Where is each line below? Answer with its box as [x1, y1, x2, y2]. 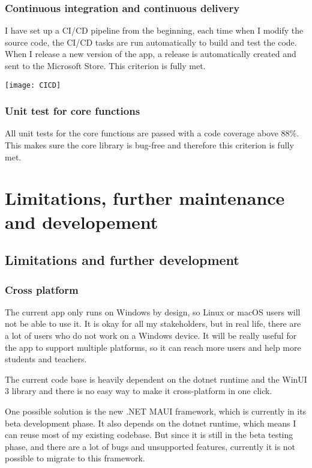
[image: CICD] [5, 81, 61, 90]
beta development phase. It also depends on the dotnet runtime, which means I [5, 416, 296, 429]
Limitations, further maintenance [5, 186, 285, 210]
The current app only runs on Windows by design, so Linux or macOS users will [5, 305, 301, 318]
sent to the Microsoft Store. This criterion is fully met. [5, 59, 206, 71]
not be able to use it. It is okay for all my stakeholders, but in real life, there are [5, 317, 301, 330]
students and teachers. [5, 353, 87, 365]
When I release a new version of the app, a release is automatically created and [5, 47, 296, 60]
